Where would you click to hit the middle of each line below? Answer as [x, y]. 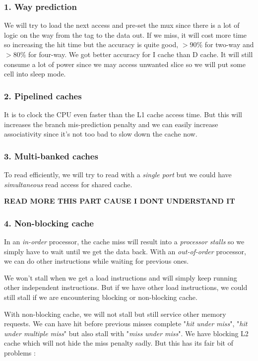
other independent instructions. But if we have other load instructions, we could [126, 287]
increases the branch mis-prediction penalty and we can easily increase [111, 124]
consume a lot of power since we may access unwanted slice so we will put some [125, 64]
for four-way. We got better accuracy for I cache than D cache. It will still [140, 54]
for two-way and [229, 44]
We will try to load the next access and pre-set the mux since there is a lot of [122, 25]
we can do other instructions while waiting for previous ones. [97, 261]
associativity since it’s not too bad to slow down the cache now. [101, 134]
